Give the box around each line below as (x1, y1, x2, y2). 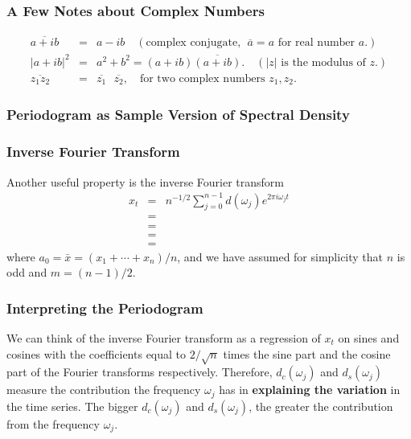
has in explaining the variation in (219, 381, 401, 398)
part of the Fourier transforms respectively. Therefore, (6, 363, 273, 380)
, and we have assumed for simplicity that (177, 248, 384, 265)
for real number (277, 37, 356, 49)
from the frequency (6, 415, 100, 432)
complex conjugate (146, 37, 238, 49)
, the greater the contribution (249, 397, 393, 414)
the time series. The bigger (6, 397, 138, 414)
